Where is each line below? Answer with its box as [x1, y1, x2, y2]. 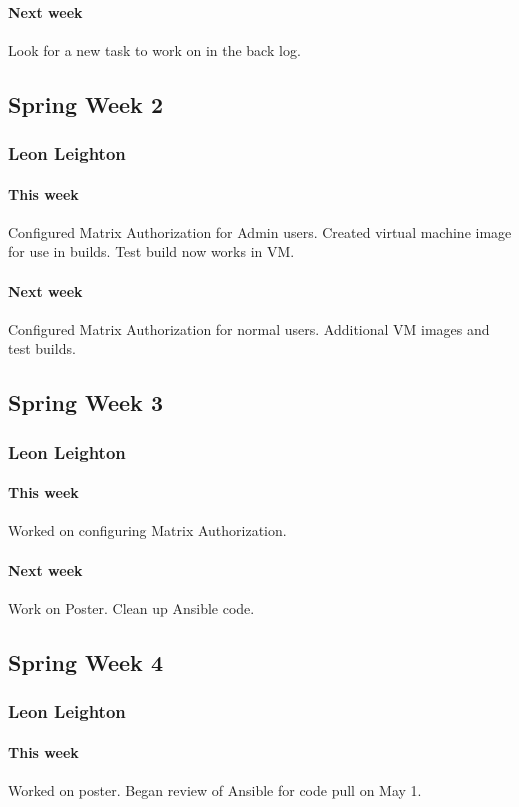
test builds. [8, 338, 76, 359]
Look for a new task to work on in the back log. [8, 39, 301, 60]
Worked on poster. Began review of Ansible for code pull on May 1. [8, 779, 422, 800]
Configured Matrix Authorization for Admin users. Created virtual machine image [8, 221, 512, 242]
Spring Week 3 [8, 387, 163, 418]
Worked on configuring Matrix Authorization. [8, 520, 287, 541]
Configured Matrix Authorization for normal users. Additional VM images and [8, 318, 490, 339]
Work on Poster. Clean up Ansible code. [8, 597, 255, 618]
